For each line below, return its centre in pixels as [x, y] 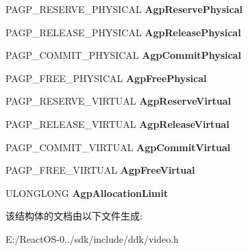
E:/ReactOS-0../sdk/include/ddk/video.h [92, 238]
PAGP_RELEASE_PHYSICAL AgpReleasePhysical [123, 32]
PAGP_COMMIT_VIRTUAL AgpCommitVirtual [118, 147]
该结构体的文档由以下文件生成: [74, 216]
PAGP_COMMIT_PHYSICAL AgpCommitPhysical [123, 55]
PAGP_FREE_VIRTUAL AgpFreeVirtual [100, 170]
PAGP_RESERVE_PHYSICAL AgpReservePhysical [124, 9]
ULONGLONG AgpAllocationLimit [87, 193]
